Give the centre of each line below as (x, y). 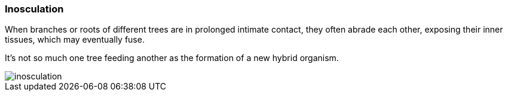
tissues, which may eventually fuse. (75, 40)
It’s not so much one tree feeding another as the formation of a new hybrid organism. (172, 58)
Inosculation (34, 9)
